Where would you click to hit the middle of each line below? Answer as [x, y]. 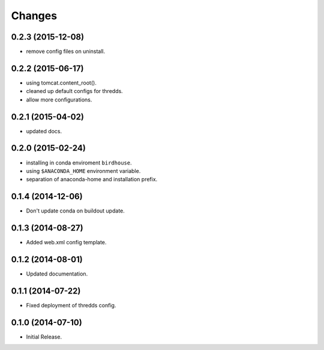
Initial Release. [44, 337]
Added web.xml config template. [66, 243]
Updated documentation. [57, 274]
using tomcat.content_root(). [61, 83]
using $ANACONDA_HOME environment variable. [83, 170]
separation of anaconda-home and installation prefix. [92, 180]
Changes [34, 16]
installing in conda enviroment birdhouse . [79, 163]
